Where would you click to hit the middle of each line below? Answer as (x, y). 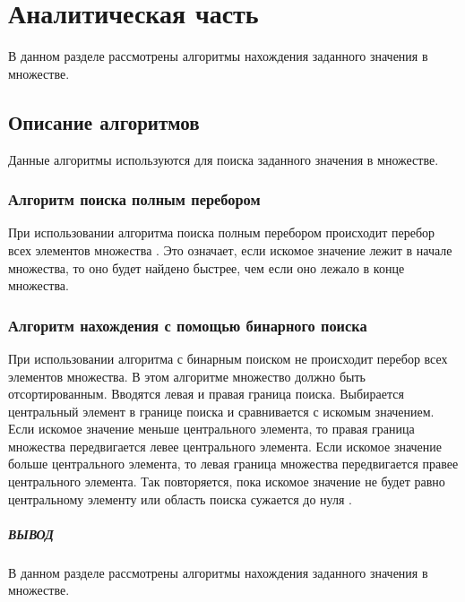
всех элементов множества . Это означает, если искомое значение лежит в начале (230, 249)
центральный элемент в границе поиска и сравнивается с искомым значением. (221, 411)
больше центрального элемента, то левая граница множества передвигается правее (233, 464)
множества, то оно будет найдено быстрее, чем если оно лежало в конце (207, 267)
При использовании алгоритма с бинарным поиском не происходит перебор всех (228, 358)
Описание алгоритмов (104, 121)
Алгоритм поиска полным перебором (134, 199)
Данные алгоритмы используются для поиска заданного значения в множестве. (224, 159)
